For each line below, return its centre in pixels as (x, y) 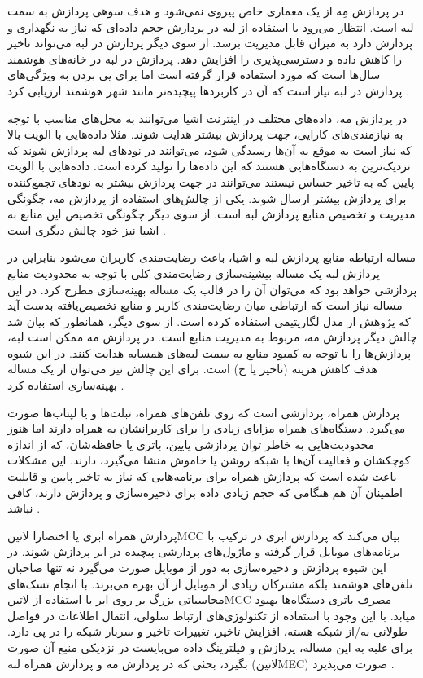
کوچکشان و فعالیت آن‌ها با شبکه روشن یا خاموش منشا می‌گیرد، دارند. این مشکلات (209, 460)
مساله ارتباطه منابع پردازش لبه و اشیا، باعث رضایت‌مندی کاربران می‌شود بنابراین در (212, 257)
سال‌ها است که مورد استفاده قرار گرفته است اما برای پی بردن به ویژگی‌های (194, 75)
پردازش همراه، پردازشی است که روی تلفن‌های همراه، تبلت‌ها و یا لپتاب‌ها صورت (204, 412)
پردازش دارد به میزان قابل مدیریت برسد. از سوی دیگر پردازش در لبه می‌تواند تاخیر (210, 43)
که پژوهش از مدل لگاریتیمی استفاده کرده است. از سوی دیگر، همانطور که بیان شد (209, 321)
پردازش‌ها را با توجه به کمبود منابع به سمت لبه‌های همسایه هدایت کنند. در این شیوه (209, 352)
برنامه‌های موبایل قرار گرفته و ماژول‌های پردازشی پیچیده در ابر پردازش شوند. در (204, 551)
